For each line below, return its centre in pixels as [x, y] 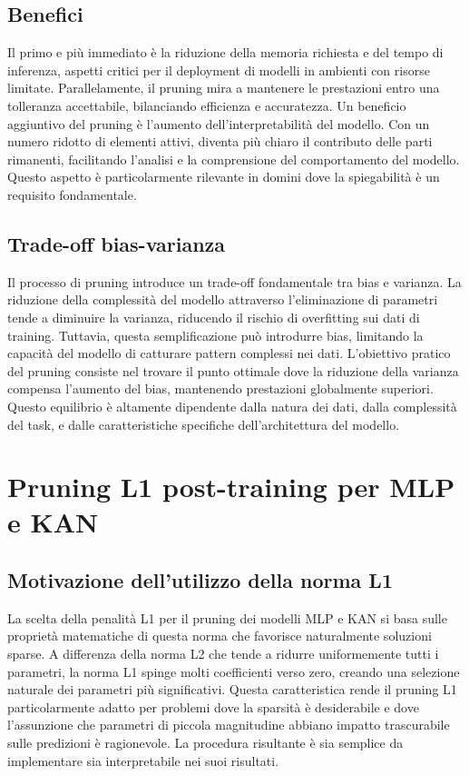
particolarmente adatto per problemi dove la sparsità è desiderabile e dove [213, 706]
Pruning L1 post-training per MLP [231, 487]
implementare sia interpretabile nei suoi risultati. [143, 760]
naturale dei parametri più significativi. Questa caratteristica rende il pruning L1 [232, 689]
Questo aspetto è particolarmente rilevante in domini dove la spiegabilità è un [224, 177]
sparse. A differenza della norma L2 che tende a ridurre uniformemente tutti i [223, 654]
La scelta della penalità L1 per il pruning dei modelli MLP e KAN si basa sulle [227, 617]
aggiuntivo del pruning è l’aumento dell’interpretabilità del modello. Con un [219, 123]
